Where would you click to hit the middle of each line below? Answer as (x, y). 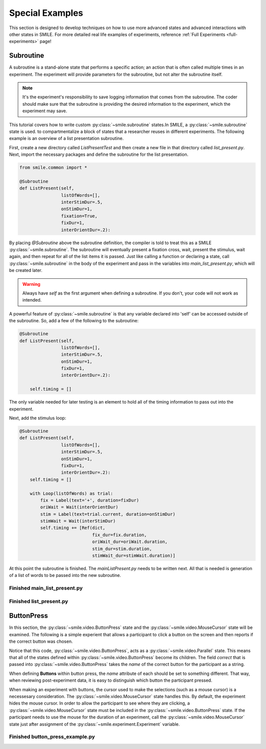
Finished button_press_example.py (52, 737)
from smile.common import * (53, 168)
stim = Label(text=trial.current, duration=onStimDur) (108, 514)
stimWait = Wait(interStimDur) (78, 521)
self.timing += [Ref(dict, (73, 528)
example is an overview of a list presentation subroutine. (66, 138)
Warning (31, 284)
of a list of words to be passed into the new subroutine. (65, 575)
